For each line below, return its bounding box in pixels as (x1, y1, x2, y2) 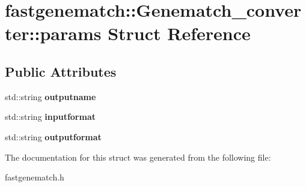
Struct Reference (108, 21, 251, 46)
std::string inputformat (5, 110, 96, 123)
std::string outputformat (5, 130, 102, 143)
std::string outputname (5, 90, 96, 102)
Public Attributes (5, 62, 117, 80)
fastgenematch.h (5, 171, 64, 183)
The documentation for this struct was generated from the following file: (5, 150, 271, 163)
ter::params (5, 21, 102, 46)
